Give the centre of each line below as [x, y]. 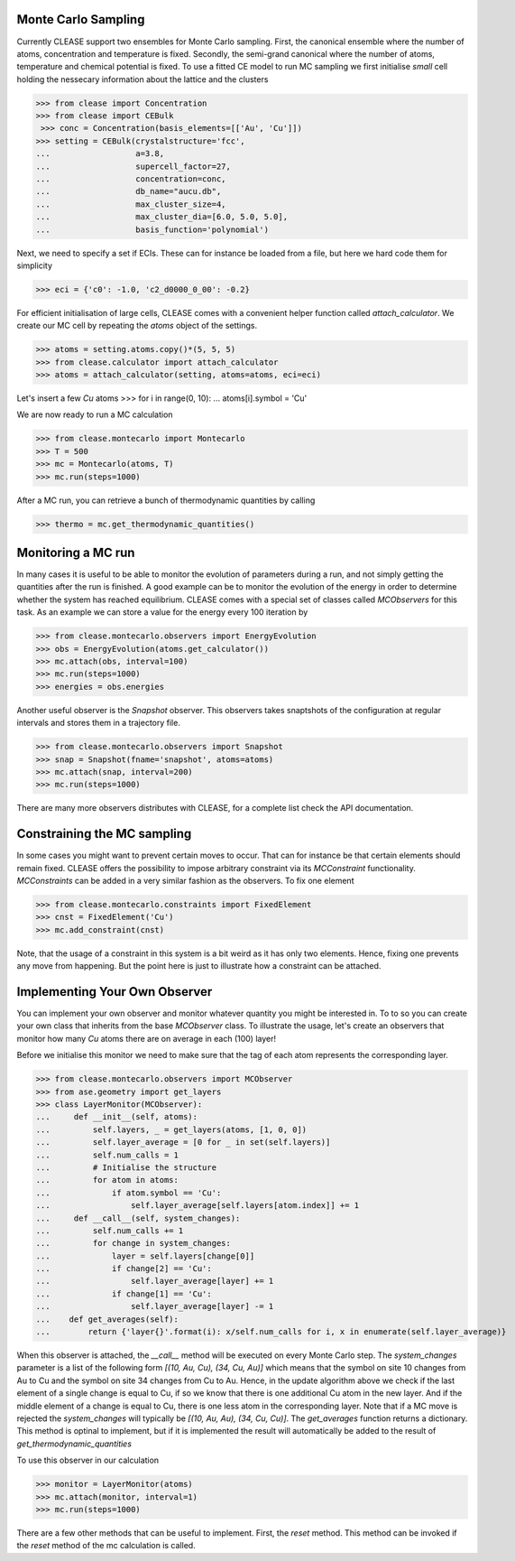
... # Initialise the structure [126, 1167]
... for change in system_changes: [133, 1243]
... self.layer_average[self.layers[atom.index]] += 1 [198, 1206]
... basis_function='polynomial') [152, 229]
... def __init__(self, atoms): [117, 1117]
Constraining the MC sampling [104, 834]
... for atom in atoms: [107, 1180]
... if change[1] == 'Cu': [124, 1294]
